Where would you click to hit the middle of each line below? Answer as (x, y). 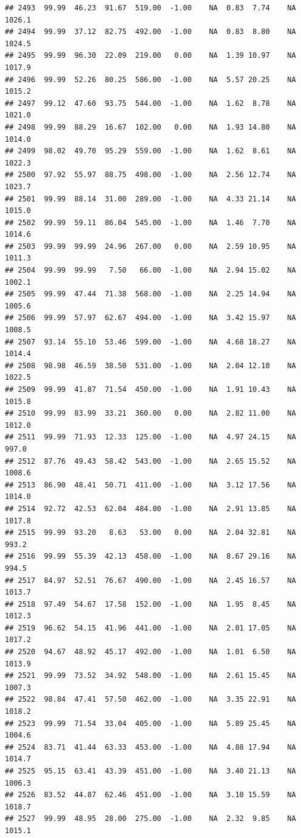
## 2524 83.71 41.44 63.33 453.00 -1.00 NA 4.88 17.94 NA (150, 747)
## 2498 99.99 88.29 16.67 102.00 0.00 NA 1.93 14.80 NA (150, 127)
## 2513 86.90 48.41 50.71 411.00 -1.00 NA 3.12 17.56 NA (150, 485)
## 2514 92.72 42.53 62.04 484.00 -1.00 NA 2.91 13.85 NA (150, 508)
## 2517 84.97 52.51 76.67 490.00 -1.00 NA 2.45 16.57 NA (150, 580)
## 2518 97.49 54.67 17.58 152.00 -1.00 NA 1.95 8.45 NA (150, 604)
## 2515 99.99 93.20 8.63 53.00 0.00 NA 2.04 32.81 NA (150, 533)
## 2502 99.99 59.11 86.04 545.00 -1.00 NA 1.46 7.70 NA (150, 222)
